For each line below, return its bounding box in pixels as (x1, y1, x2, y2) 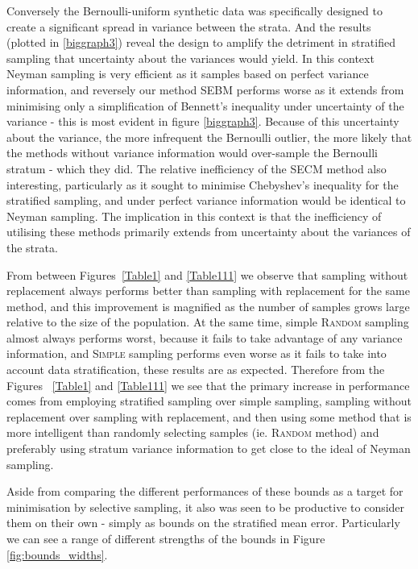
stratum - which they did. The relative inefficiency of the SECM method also (6, 160, 387, 177)
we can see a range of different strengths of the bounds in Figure (6, 530, 325, 546)
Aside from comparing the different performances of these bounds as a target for (6, 483, 404, 500)
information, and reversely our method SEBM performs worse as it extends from (6, 81, 404, 98)
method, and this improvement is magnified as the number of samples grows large (6, 297, 410, 314)
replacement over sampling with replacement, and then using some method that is (6, 408, 412, 425)
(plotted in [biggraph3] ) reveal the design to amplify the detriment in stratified (6, 34, 395, 51)
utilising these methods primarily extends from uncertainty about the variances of (6, 223, 411, 240)
